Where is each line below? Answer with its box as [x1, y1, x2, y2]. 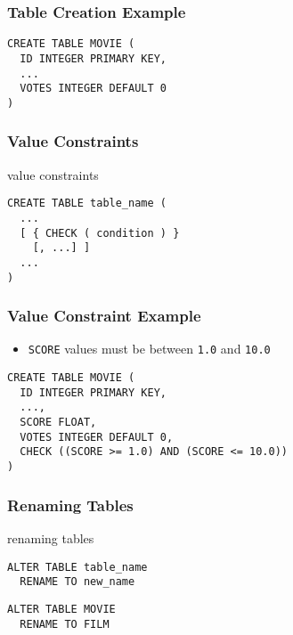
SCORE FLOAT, [20, 416, 97, 429]
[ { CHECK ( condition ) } [20, 226, 180, 240]
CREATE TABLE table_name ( [7, 197, 167, 210]
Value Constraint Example [7, 305, 201, 327]
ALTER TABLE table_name [7, 560, 148, 574]
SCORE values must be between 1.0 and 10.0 [28, 339, 271, 358]
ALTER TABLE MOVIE [7, 602, 116, 615]
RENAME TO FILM [20, 617, 110, 631]
